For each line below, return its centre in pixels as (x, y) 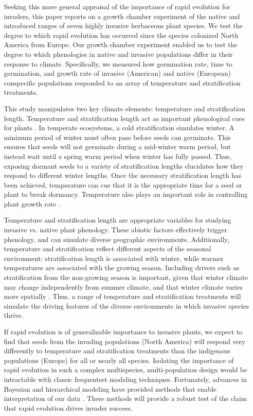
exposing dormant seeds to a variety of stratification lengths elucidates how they (124, 165)
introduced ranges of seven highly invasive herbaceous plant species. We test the (123, 26)
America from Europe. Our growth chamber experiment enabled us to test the (121, 44)
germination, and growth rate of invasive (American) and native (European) (117, 73)
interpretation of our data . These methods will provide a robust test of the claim (126, 398)
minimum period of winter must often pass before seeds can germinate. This (117, 137)
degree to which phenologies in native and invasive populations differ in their (118, 54)
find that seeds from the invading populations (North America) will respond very (125, 341)
